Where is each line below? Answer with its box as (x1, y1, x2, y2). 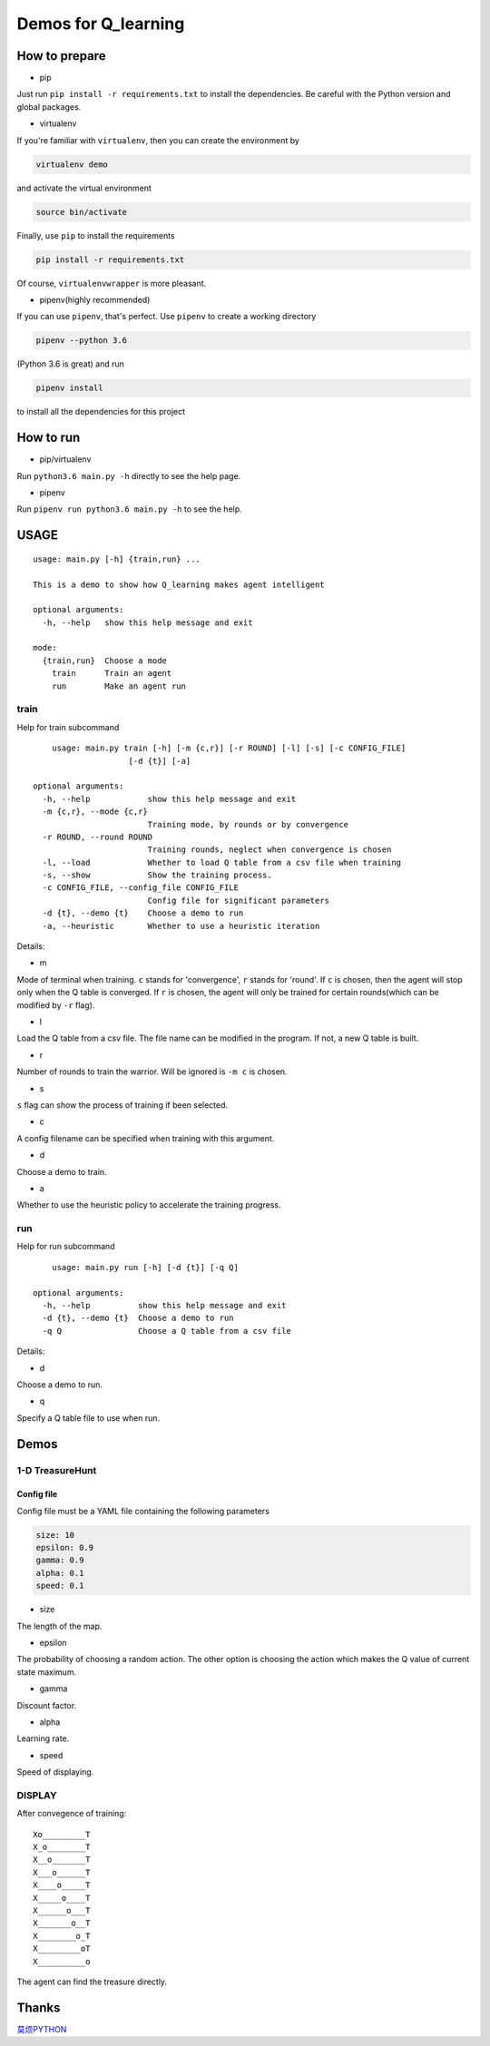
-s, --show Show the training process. (42, 870, 272, 880)
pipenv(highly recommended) (39, 294, 151, 305)
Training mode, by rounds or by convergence (147, 819, 349, 829)
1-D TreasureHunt (16, 1464, 97, 1476)
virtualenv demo (35, 159, 109, 170)
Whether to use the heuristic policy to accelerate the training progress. (16, 1199, 281, 1210)
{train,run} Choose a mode (42, 655, 168, 666)
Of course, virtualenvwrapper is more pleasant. (16, 278, 207, 289)
